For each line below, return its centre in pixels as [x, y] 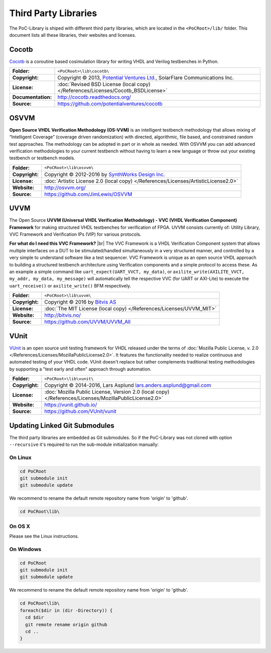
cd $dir [35, 618]
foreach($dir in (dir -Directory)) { [66, 610]
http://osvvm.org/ [65, 188]
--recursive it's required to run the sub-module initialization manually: [84, 444]
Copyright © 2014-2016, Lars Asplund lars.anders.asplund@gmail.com [128, 386]
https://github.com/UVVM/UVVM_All [87, 322]
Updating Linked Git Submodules [62, 426]
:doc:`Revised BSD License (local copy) [104, 84]
